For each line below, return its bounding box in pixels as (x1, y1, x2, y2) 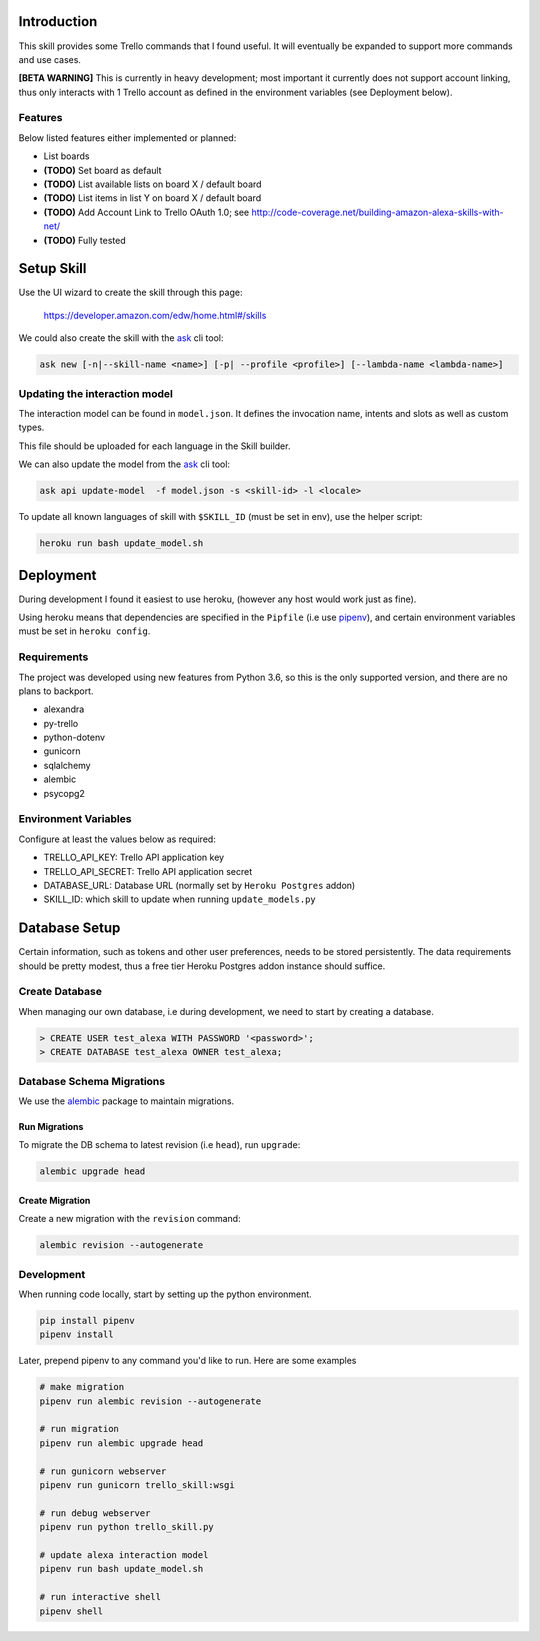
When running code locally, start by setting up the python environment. (18, 1288, 312, 1300)
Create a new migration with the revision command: (18, 1213, 241, 1225)
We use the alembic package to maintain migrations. (18, 1095, 235, 1107)
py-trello (43, 717, 79, 729)
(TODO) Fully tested (43, 234, 126, 246)
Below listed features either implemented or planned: (18, 131, 237, 144)
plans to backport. (18, 685, 94, 697)
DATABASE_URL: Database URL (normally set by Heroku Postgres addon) (43, 879, 356, 891)
